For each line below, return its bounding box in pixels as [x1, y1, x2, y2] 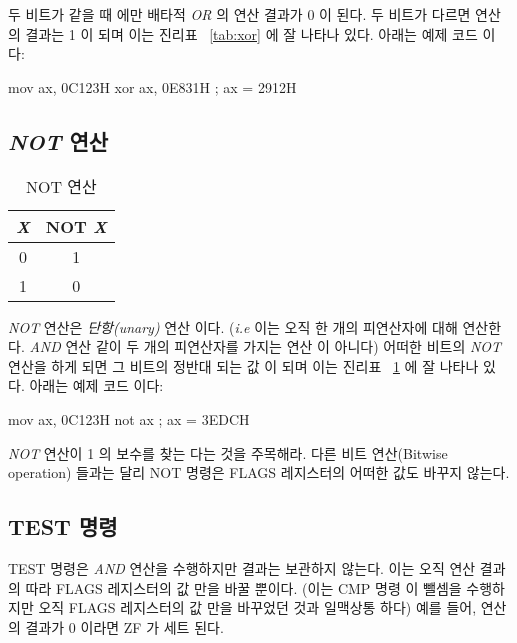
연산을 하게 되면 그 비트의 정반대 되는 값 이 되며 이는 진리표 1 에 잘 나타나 [8, 355, 479, 376]
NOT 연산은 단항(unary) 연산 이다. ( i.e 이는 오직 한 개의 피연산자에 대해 [8, 316, 458, 337]
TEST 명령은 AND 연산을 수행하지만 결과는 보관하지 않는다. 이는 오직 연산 [8, 557, 476, 578]
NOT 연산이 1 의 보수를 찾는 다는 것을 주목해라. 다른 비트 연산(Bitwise [8, 442, 448, 463]
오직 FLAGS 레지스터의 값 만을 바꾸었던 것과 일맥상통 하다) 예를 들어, [38, 597, 477, 618]
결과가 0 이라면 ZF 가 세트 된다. [25, 616, 224, 637]
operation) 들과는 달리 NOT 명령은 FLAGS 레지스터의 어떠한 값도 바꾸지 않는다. [8, 462, 510, 483]
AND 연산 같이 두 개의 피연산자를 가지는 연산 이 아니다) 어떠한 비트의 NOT [29, 336, 502, 357]
